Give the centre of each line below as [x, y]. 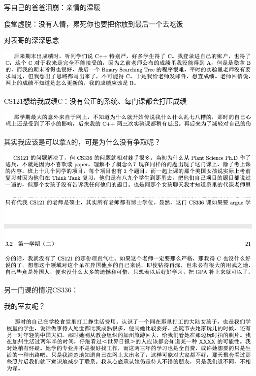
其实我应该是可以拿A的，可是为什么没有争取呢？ [82, 141]
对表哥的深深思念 [32, 40]
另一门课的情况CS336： [41, 289]
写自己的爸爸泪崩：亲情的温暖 [52, 7]
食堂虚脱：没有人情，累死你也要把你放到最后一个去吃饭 [94, 23]
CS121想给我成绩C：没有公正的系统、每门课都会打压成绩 [95, 101]
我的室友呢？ [25, 306]
